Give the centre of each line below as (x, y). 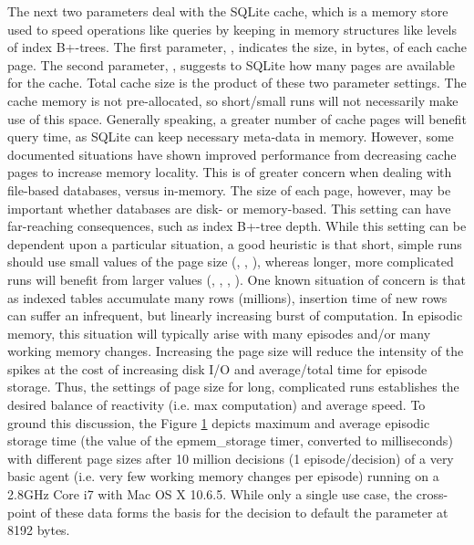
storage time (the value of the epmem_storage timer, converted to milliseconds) (230, 440)
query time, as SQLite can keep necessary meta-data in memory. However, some (231, 136)
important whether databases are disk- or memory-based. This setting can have (229, 208)
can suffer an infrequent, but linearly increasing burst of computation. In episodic (235, 315)
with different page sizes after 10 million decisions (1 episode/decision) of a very (231, 458)
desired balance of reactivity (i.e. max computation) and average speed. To (216, 405)
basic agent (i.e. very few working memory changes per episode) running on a (223, 476)
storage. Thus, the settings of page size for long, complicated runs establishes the (233, 387)
